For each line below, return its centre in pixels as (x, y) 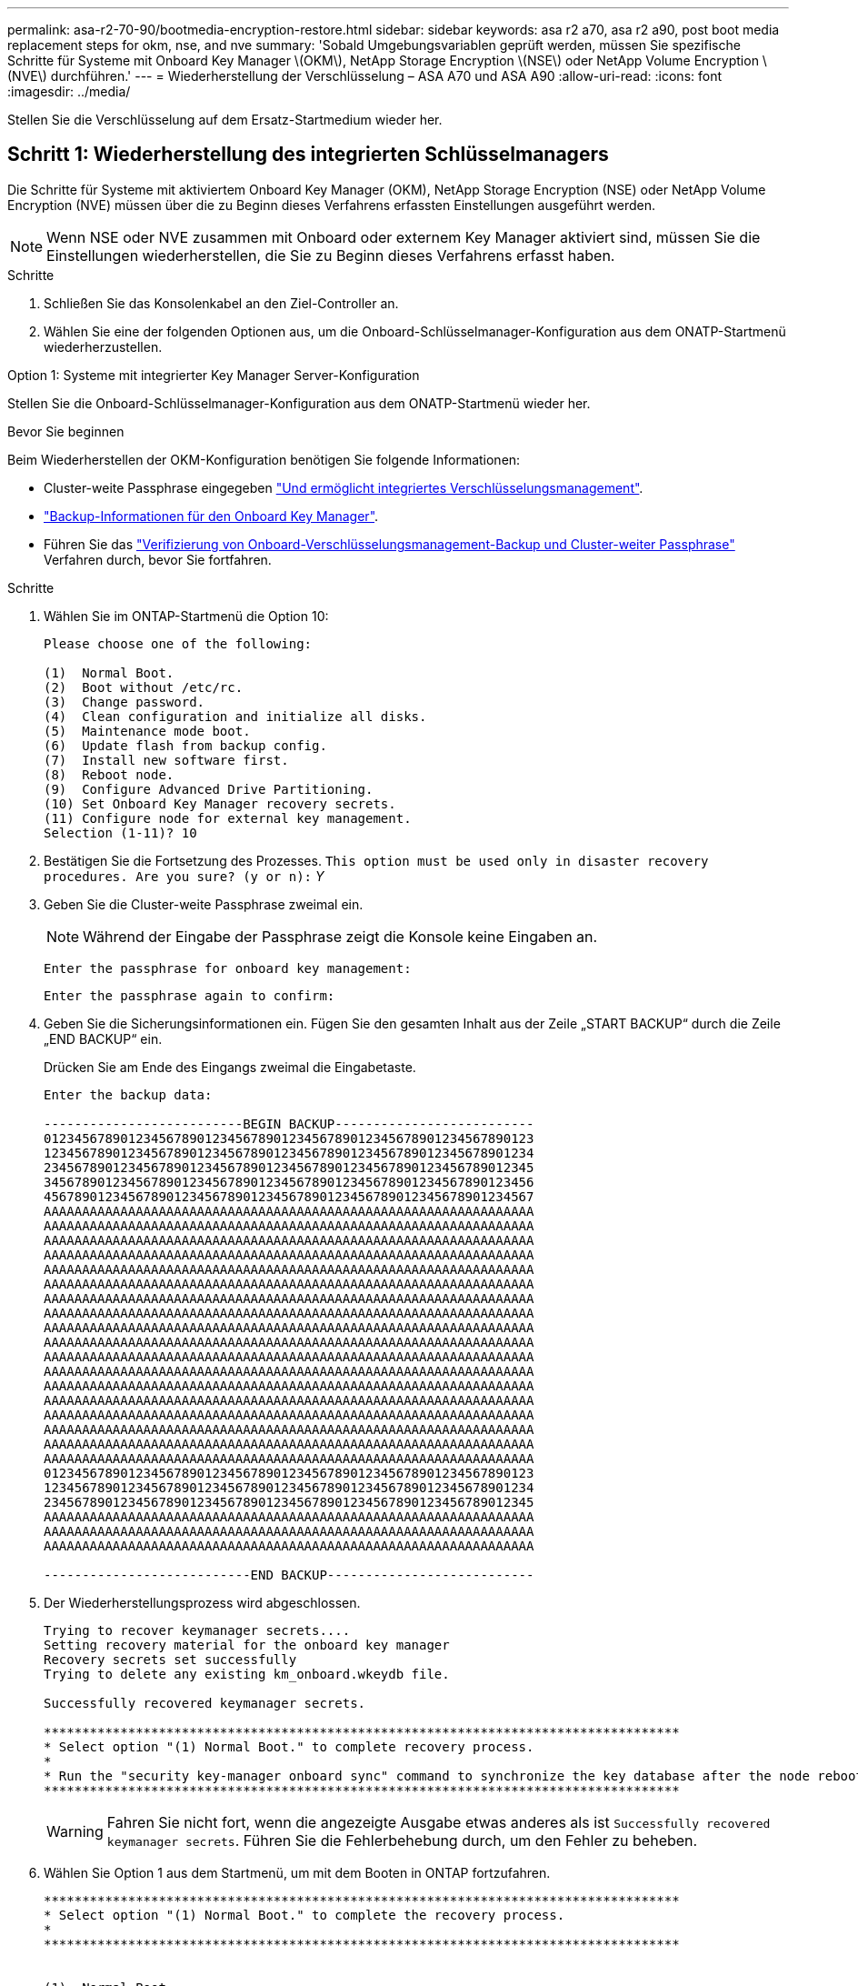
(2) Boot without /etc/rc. (144, 687)
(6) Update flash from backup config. (185, 745)
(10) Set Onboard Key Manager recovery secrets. (220, 803)
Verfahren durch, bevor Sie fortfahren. (158, 559)
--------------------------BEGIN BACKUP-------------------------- (289, 1123)
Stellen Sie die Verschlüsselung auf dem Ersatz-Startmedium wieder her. (225, 120)
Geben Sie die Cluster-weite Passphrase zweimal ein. (204, 904)
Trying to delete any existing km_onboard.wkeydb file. (247, 1674)
